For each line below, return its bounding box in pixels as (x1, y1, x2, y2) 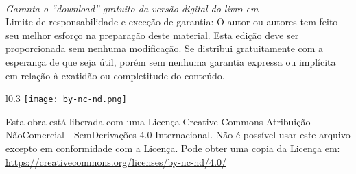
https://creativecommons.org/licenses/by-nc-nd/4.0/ (5, 154, 226, 169)
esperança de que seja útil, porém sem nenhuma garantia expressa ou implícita (5, 54, 336, 69)
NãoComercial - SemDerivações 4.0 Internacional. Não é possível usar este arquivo (5, 127, 351, 142)
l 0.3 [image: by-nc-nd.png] (5, 91, 127, 105)
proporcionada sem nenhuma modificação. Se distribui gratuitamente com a (5, 41, 324, 55)
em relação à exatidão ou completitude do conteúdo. (5, 68, 225, 82)
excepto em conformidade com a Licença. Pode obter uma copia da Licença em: (5, 141, 340, 155)
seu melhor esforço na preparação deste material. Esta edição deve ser (5, 27, 299, 42)
